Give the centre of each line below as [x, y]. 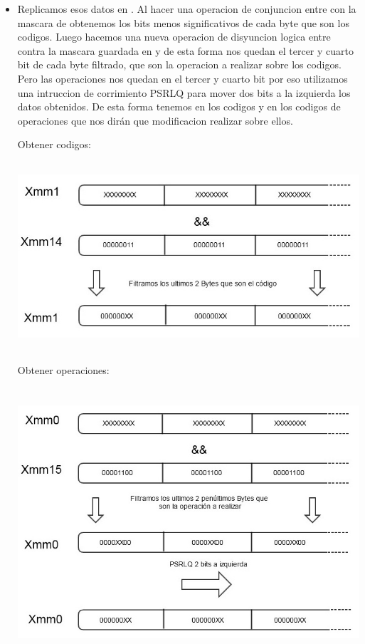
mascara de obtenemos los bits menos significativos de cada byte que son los [183, 22]
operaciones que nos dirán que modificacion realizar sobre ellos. [155, 120]
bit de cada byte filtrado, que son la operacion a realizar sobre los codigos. [179, 64]
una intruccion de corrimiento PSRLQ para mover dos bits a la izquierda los [184, 92]
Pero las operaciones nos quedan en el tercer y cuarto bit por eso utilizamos [182, 78]
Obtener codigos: [54, 144]
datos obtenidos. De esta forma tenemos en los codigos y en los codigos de [179, 107]
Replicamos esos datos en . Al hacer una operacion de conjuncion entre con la [187, 9]
